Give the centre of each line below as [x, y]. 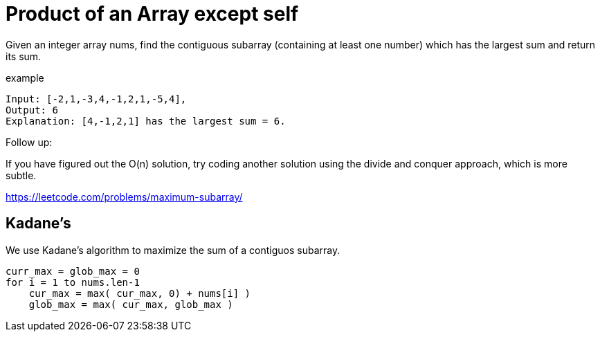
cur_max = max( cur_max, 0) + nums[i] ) [140, 293]
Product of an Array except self [152, 14]
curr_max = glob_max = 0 [73, 271]
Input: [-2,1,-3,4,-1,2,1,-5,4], [96, 99]
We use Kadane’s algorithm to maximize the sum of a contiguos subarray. [173, 250]
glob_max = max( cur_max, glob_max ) [131, 304]
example [25, 78]
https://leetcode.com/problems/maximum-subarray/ [124, 197]
